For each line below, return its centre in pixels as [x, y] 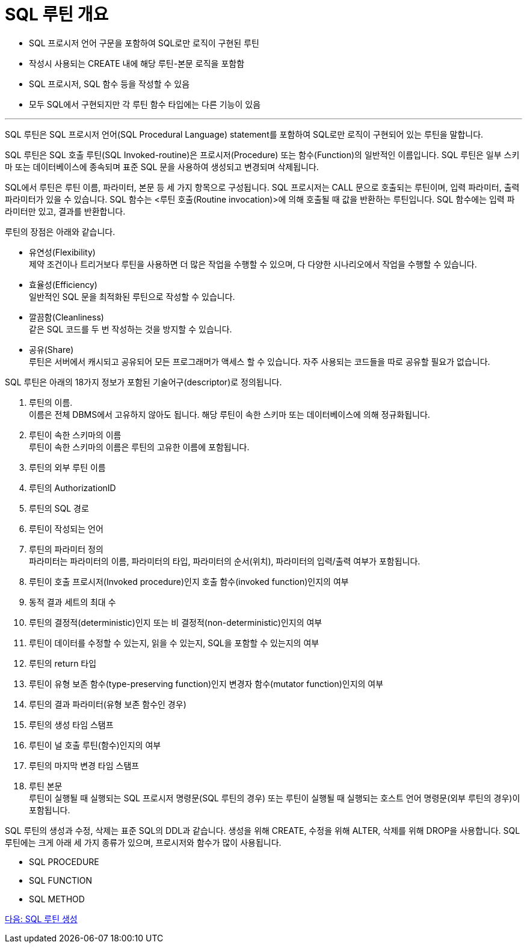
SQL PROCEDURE [64, 861]
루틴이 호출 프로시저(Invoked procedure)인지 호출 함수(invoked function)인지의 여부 [189, 581]
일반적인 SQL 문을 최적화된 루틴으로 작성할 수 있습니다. [132, 296]
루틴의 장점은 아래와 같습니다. [60, 231]
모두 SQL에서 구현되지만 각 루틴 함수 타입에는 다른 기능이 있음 [145, 104]
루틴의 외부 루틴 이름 [67, 467]
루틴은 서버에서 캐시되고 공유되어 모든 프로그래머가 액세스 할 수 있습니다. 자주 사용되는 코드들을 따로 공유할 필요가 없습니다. [260, 361]
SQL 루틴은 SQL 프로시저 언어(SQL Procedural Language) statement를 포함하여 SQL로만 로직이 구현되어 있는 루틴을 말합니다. [244, 134]
